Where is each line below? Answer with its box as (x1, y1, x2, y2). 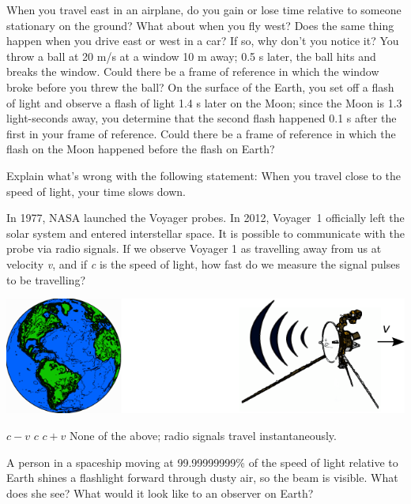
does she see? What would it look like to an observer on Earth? (6, 484, 314, 501)
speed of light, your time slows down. (6, 182, 186, 199)
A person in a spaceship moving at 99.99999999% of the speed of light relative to (6, 453, 398, 470)
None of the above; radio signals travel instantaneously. (70, 427, 337, 444)
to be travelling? (6, 271, 85, 288)
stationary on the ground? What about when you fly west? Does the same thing (6, 17, 394, 33)
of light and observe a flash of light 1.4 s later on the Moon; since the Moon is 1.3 (6, 94, 402, 111)
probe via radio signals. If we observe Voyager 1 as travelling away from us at (6, 240, 382, 257)
